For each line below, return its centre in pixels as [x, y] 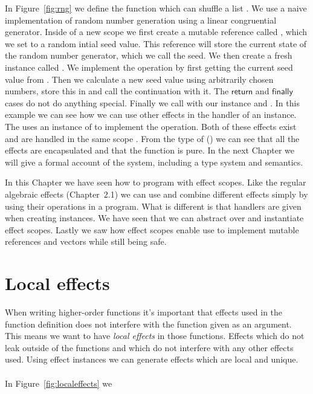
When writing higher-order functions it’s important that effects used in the [144, 312]
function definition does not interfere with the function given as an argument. [148, 324]
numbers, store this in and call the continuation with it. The [117, 91]
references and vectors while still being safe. [86, 241]
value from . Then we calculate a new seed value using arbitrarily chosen [139, 79]
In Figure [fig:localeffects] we [59, 383]
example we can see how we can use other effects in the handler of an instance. [151, 115]
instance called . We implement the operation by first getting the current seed [149, 67]
